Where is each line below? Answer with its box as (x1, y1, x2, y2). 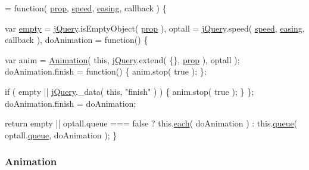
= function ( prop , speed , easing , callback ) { (5, 2, 167, 14)
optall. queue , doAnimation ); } (5, 128, 117, 141)
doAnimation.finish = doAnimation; (5, 97, 136, 109)
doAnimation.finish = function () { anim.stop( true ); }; (5, 65, 207, 78)
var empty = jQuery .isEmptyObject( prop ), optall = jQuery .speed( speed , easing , (5, 21, 305, 34)
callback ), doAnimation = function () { (5, 33, 148, 46)
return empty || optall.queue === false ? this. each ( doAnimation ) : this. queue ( (5, 117, 298, 129)
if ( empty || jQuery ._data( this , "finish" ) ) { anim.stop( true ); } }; (5, 85, 254, 97)
